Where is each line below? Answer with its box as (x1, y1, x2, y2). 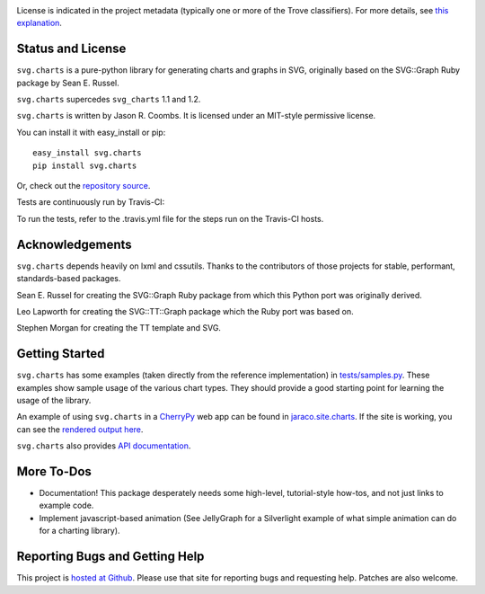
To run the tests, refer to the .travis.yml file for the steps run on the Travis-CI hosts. (16, 213, 324, 224)
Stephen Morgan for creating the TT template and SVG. (16, 323, 222, 333)
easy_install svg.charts (32, 148, 142, 158)
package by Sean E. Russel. (16, 77, 120, 88)
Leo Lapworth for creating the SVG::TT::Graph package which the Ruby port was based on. (16, 306, 354, 316)
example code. (39, 500, 94, 511)
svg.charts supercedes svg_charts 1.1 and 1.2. (16, 94, 201, 105)
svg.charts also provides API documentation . (16, 440, 191, 451)
